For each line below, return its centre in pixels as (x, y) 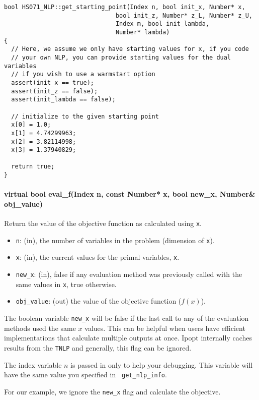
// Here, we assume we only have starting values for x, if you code (130, 49)
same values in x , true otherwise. (66, 284)
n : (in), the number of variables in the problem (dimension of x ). (115, 240)
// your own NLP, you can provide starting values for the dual (121, 57)
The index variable (33, 364)
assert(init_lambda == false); (63, 100)
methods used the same (40, 328)
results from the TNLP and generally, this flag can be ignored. (98, 347)
